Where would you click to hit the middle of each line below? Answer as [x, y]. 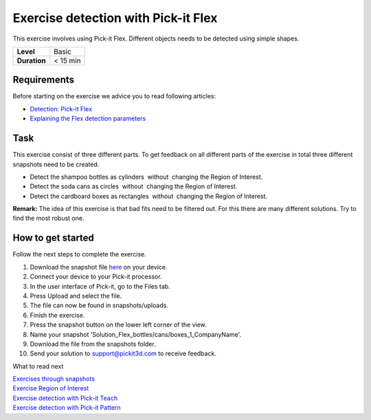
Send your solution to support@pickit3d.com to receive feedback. [123, 353]
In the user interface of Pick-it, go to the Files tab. [100, 286]
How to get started [53, 238]
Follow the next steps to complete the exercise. [80, 254]
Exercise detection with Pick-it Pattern [67, 408]
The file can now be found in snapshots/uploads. [99, 305]
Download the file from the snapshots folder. [93, 344]
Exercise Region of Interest [51, 388]
